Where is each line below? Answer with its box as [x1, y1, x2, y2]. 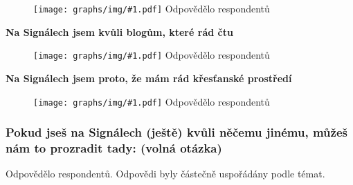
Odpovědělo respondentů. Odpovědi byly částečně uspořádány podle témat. [6, 166, 325, 181]
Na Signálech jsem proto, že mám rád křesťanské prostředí [6, 70, 292, 85]
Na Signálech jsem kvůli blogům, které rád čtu [6, 24, 233, 39]
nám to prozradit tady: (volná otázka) [6, 139, 222, 156]
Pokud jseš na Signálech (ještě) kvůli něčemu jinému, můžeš [6, 124, 347, 141]
